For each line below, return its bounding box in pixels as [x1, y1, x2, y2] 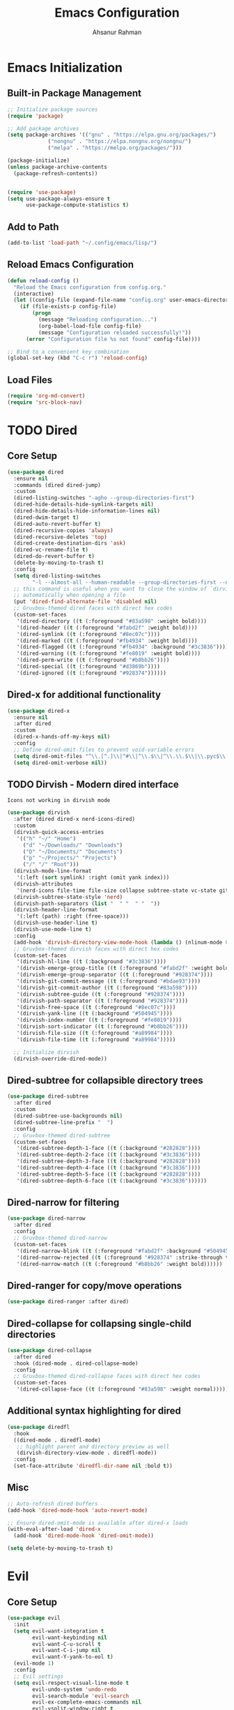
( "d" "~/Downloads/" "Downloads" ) [22, 842, 123, 849]
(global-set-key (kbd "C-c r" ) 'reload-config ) [7, 354, 148, 362]
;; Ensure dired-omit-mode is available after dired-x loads [7, 1519, 189, 1527]
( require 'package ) [7, 112, 64, 119]
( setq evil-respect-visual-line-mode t [13, 1679, 130, 1686]
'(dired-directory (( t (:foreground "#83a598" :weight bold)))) [16, 617, 208, 625]
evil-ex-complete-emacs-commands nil [32, 1699, 141, 1706]
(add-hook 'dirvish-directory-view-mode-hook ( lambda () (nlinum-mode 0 [13, 939, 229, 946]
